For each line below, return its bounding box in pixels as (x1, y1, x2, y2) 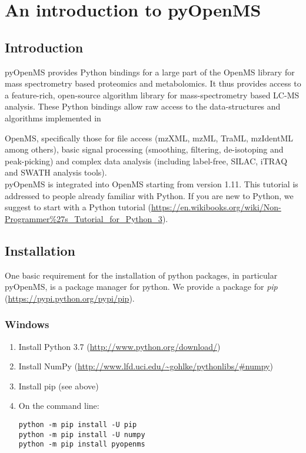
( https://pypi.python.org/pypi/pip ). (5, 292, 135, 304)
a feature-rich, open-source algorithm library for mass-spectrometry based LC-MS (5, 88, 300, 101)
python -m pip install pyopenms (18, 440, 145, 449)
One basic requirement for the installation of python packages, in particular (5, 269, 278, 281)
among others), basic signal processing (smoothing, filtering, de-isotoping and (5, 143, 284, 156)
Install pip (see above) (18, 379, 99, 392)
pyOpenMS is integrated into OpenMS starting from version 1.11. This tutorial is (5, 177, 298, 190)
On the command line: (18, 399, 99, 412)
